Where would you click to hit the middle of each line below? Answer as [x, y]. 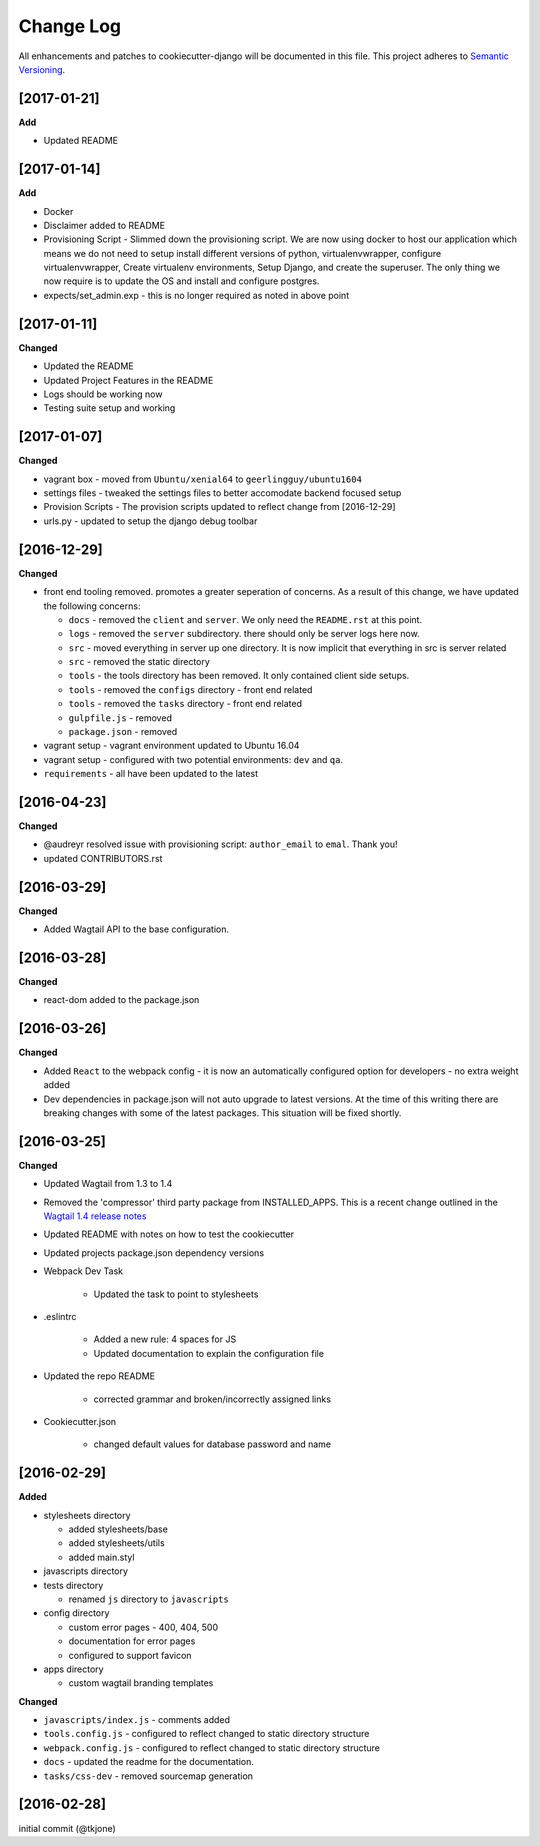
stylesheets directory [87, 1515]
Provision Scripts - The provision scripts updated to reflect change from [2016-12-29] [219, 507]
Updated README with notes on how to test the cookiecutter [169, 1234]
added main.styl [101, 1557]
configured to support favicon [130, 1655]
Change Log [70, 26]
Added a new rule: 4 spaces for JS [165, 1339]
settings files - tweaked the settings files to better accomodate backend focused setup [222, 493]
